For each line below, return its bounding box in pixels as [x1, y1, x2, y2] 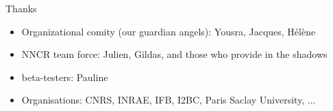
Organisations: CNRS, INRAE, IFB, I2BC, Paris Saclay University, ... [21, 93, 316, 107]
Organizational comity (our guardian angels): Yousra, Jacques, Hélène [21, 24, 316, 38]
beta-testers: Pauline [21, 69, 108, 84]
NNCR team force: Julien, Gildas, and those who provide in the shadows [21, 47, 328, 61]
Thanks [5, 1, 37, 15]
